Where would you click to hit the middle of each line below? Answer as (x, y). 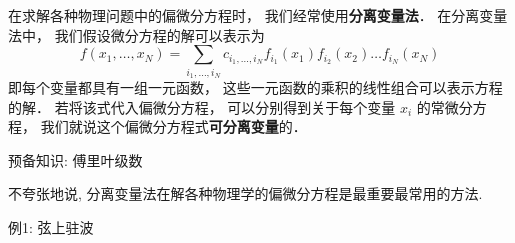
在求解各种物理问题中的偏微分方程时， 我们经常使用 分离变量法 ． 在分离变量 (258, 15)
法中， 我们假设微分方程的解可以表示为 (136, 34)
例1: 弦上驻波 (51, 226)
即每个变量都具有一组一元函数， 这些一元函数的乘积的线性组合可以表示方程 (255, 86)
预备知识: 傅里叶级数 (75, 159)
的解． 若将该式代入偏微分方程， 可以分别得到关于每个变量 (202, 106)
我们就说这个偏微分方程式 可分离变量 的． (173, 126)
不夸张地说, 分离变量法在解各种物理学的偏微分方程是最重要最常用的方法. (245, 193)
